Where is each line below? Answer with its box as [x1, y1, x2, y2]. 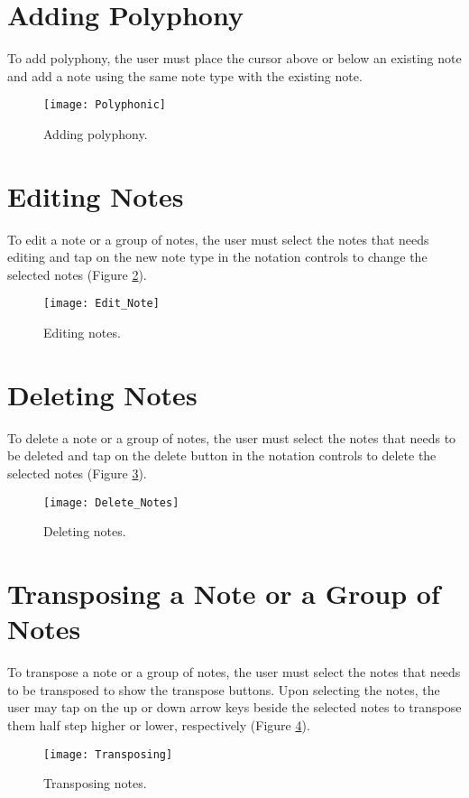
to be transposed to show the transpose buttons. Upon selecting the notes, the [7, 680, 440, 699]
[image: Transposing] [43, 747, 173, 761]
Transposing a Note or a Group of [7, 575, 440, 612]
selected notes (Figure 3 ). [7, 464, 147, 483]
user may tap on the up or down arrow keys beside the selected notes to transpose [7, 698, 462, 717]
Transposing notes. [43, 774, 147, 793]
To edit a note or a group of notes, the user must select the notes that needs [7, 229, 429, 248]
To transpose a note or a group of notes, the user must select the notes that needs [7, 663, 461, 682]
